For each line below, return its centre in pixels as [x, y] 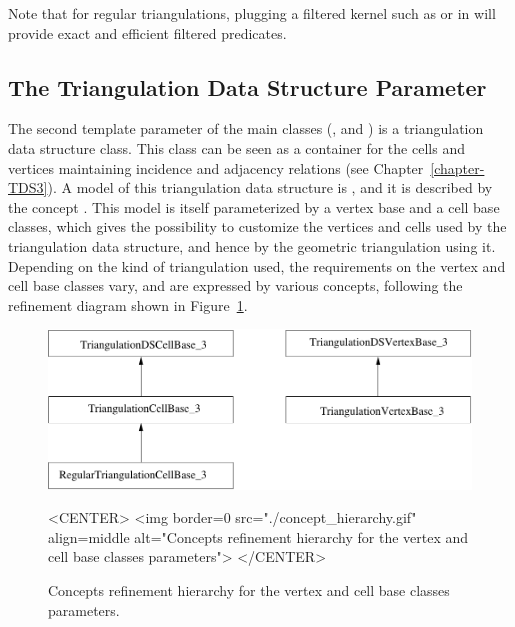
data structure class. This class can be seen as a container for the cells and [236, 147]
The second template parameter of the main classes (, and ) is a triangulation [246, 128]
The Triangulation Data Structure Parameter [247, 86]
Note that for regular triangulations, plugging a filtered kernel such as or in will [252, 13]
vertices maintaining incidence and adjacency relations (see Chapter [216, 167]
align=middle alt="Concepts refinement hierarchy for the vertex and [258, 536]
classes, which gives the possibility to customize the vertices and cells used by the [257, 226]
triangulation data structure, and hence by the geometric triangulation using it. [252, 245]
